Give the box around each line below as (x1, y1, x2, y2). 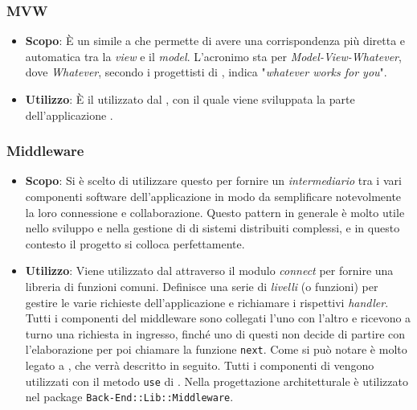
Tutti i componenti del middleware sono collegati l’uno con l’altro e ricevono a (25, 310, 411, 326)
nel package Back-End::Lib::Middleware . (25, 388, 234, 405)
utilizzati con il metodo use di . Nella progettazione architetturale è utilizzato (25, 372, 409, 389)
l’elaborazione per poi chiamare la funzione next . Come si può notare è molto (25, 341, 407, 358)
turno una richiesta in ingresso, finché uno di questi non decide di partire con (25, 325, 406, 342)
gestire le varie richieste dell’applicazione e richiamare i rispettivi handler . (25, 293, 389, 310)
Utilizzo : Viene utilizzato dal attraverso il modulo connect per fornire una (25, 262, 394, 279)
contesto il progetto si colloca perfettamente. (25, 235, 245, 252)
